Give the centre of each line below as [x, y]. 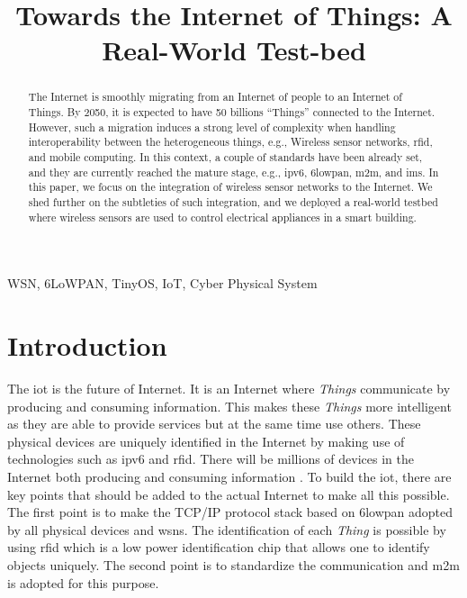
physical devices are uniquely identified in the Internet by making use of [206, 441]
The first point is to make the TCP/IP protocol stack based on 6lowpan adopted [230, 512]
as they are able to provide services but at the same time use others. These [214, 424]
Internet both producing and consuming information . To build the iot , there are [229, 476]
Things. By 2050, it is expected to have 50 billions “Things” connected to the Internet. [232, 112]
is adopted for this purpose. [83, 582]
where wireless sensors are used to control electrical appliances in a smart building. [222, 217]
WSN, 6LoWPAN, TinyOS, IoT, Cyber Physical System [162, 283]
